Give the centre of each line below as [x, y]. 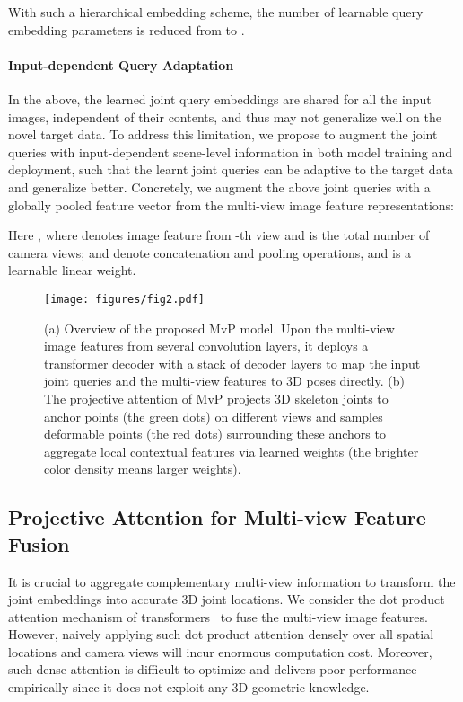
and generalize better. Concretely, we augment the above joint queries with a [219, 187]
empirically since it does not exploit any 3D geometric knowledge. [189, 687]
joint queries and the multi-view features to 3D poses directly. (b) [224, 381]
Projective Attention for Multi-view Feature [217, 517]
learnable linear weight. [72, 270]
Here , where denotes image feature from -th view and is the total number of [219, 235]
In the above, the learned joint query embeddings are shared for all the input [220, 98]
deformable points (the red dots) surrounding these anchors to [215, 434]
